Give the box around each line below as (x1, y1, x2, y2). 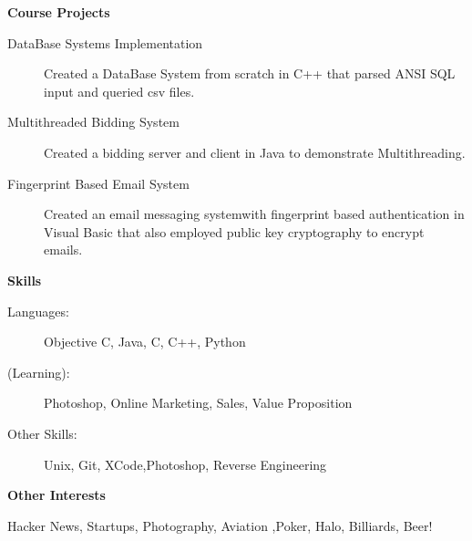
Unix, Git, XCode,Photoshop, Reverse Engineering (44, 454, 327, 473)
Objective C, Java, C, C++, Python (44, 332, 246, 351)
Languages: (7, 301, 69, 320)
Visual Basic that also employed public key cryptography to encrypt (44, 222, 425, 241)
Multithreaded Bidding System (7, 112, 180, 131)
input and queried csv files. (44, 81, 195, 100)
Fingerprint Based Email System (7, 173, 190, 192)
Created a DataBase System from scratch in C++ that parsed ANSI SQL (44, 64, 456, 83)
